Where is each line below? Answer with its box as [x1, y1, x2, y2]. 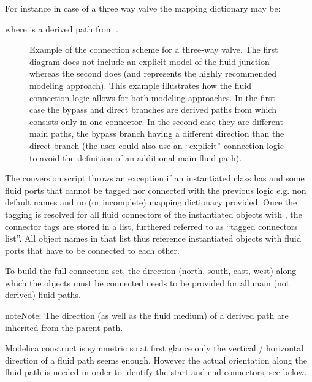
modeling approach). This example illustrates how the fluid [29, 78, 251, 91]
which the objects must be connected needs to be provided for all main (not [5, 276, 290, 289]
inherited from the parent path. [5, 321, 123, 334]
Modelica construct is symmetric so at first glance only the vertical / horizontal [5, 342, 304, 354]
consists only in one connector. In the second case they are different [29, 115, 283, 128]
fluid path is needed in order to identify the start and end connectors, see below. [5, 365, 307, 378]
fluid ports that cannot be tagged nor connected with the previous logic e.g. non [5, 183, 306, 196]
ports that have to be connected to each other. [5, 243, 180, 256]
